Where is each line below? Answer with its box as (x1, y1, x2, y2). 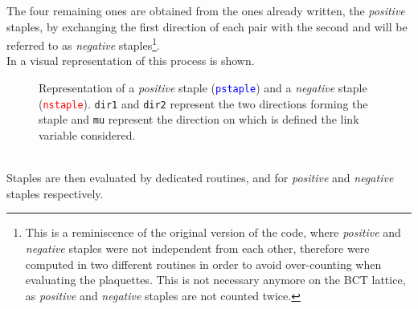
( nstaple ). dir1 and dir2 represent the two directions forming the (39, 95, 368, 112)
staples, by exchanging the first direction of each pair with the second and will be (6, 18, 408, 35)
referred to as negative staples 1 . (6, 35, 160, 53)
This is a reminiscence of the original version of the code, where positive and (25, 224, 401, 241)
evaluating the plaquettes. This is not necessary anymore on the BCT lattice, (25, 271, 406, 288)
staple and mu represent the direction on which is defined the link (39, 111, 359, 128)
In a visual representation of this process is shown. (6, 52, 255, 69)
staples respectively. (6, 185, 104, 201)
